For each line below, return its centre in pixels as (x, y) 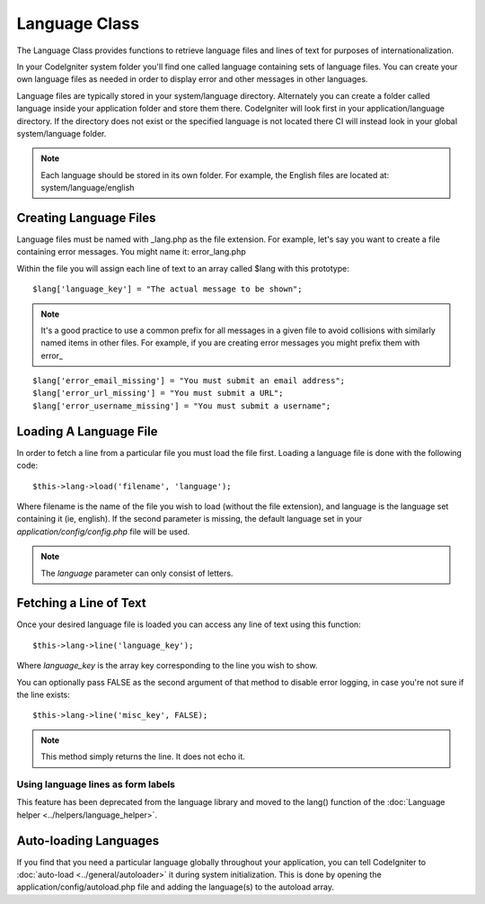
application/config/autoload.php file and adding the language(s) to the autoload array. (176, 887)
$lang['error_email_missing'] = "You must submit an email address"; (189, 381)
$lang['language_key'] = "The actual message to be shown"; (168, 289)
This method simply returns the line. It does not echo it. (143, 756)
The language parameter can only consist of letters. (137, 573)
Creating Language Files (86, 217)
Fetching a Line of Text (82, 603)
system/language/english (88, 188)
